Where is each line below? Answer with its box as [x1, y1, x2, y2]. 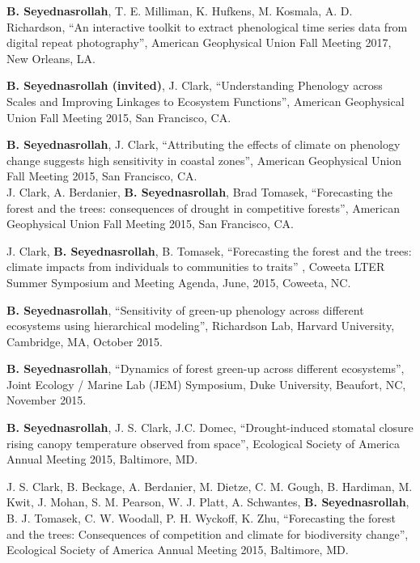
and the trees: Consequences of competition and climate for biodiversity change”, [6, 525, 409, 542]
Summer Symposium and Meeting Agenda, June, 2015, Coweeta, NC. [6, 273, 351, 290]
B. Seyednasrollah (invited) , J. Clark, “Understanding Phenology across [6, 77, 383, 94]
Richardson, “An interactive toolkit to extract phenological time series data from [6, 18, 408, 35]
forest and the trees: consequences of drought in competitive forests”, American [6, 199, 400, 216]
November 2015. [6, 392, 87, 408]
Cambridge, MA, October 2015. [6, 332, 163, 349]
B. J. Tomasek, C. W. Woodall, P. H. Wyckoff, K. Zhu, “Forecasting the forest [6, 510, 396, 527]
